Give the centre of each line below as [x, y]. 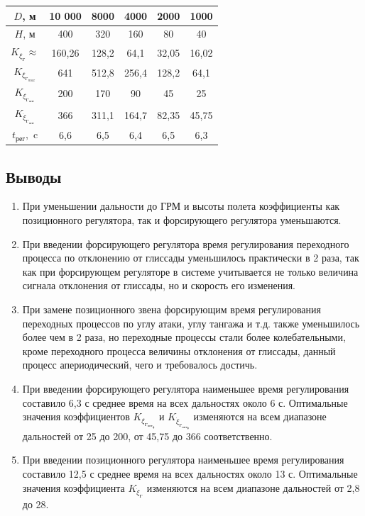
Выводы [34, 176]
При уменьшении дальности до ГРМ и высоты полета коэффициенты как [181, 206]
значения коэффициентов [76, 416]
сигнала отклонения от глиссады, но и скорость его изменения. [159, 285]
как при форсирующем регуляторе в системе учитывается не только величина [190, 271]
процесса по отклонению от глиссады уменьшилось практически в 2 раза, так [191, 258]
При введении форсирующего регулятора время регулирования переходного [186, 243]
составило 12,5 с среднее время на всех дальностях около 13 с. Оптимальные [190, 474]
